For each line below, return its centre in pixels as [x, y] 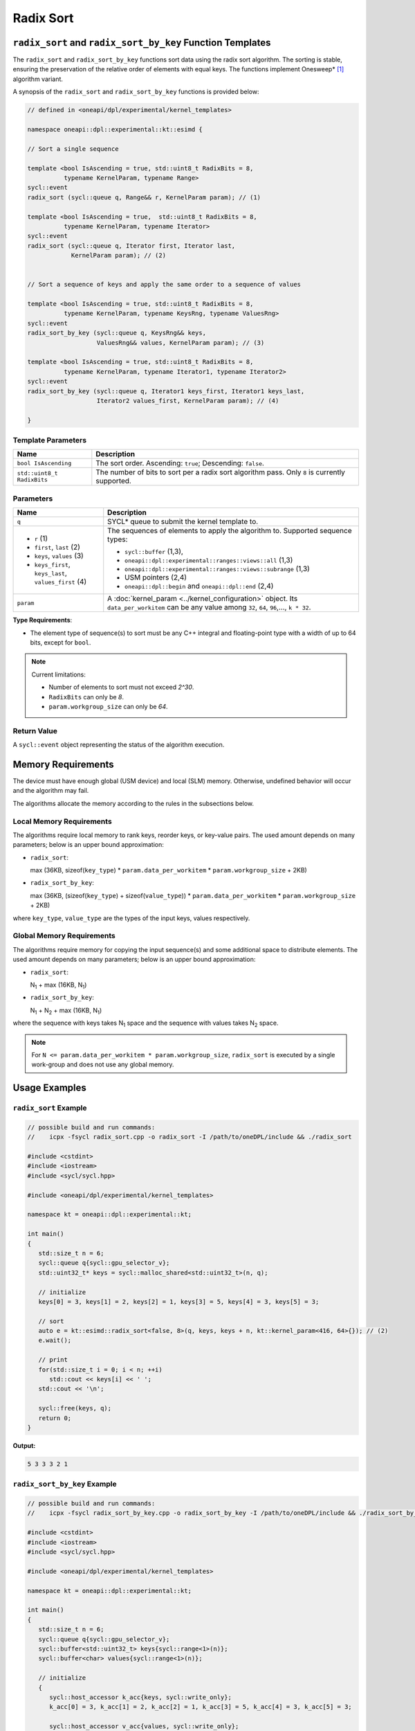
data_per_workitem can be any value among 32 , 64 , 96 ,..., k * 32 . [209, 607]
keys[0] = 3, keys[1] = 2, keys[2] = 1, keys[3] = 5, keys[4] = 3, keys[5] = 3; [179, 1301]
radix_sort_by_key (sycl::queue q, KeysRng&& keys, [117, 333]
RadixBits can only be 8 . [86, 697]
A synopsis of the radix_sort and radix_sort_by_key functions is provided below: [136, 92]
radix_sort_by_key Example [65, 1484]
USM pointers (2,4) [156, 577]
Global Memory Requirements [64, 936]
